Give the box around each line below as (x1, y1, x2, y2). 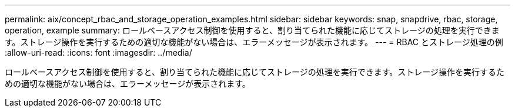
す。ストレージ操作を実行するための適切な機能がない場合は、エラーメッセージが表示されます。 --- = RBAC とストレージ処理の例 (5, 37, 503, 47)
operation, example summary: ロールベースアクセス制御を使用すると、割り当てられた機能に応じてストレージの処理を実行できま (5, 25, 500, 35)
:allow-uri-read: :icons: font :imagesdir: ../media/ (5, 47, 192, 57)
